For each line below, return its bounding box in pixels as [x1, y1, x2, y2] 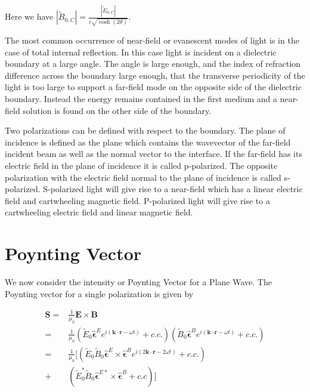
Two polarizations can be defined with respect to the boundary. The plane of [5, 124, 286, 137]
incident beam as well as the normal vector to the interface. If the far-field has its [5, 147, 302, 160]
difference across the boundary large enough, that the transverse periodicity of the [5, 69, 305, 81]
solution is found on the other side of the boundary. [23, 104, 212, 116]
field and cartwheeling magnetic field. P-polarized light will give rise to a [5, 194, 270, 206]
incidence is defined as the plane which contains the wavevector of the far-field [5, 135, 291, 148]
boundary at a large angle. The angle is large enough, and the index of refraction [5, 57, 301, 70]
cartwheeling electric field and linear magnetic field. [5, 206, 193, 218]
